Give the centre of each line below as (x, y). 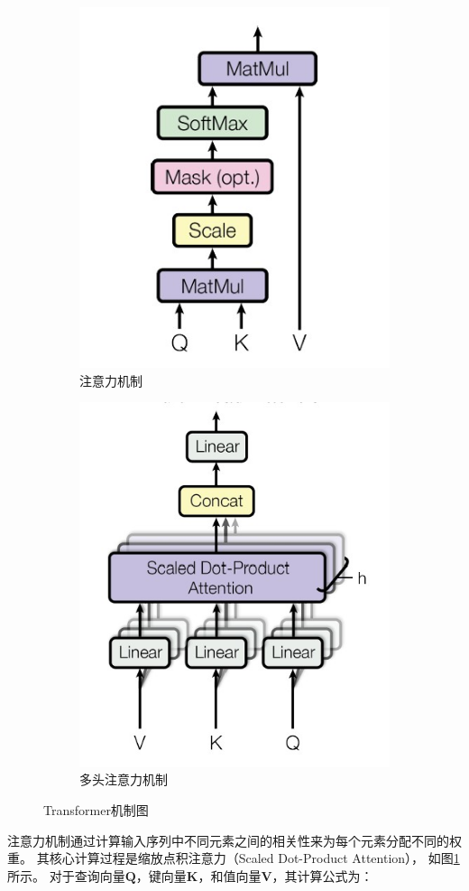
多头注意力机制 (124, 779)
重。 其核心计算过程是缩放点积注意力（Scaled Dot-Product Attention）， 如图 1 (234, 858)
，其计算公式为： (322, 875)
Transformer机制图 (96, 810)
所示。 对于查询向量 (66, 875)
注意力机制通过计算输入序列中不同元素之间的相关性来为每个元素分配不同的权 (234, 840)
